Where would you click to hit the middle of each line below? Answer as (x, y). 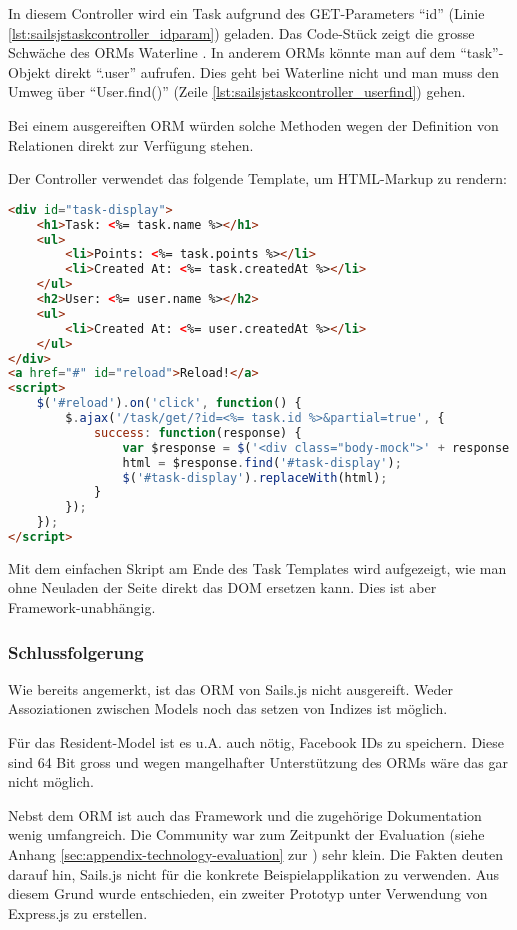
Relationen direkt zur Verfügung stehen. (131, 144)
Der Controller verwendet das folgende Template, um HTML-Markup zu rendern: (257, 178)
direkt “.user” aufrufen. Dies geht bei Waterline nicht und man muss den (277, 71)
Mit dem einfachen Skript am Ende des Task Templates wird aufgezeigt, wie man (257, 567)
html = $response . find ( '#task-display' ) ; (262, 462)
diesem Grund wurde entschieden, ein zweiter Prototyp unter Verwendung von (248, 893)
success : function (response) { (197, 432)
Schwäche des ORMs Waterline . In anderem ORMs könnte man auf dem (232, 52)
